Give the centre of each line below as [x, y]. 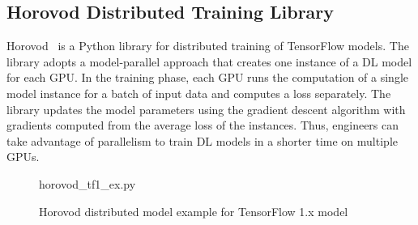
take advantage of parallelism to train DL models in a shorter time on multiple [202, 140]
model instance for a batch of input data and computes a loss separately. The [199, 93]
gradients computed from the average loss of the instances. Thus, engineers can [203, 125]
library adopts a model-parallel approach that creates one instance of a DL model [209, 61]
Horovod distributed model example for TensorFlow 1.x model [194, 211]
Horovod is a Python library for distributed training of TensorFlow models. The [208, 46]
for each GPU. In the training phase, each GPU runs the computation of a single [208, 77]
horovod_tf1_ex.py [87, 183]
